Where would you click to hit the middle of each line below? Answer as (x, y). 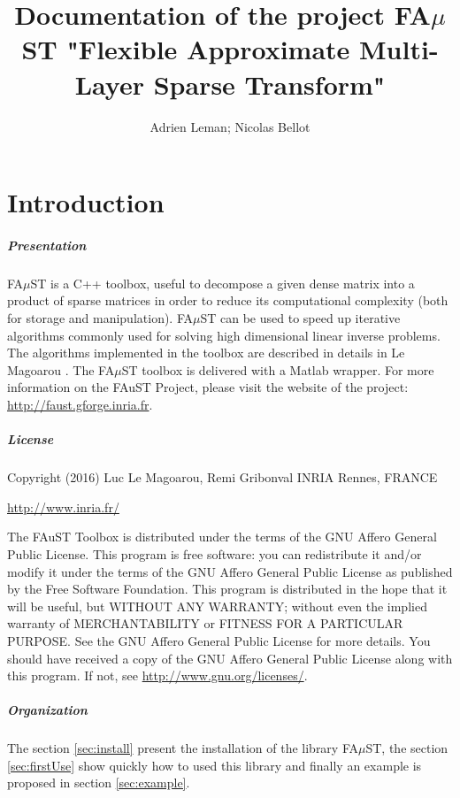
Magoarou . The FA (61, 369)
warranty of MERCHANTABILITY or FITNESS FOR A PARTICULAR (205, 623)
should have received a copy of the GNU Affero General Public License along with (230, 658)
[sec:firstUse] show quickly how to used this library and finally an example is (215, 765)
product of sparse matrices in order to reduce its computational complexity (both (228, 300)
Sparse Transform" (269, 84)
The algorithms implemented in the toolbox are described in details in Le (206, 353)
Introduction (86, 202)
